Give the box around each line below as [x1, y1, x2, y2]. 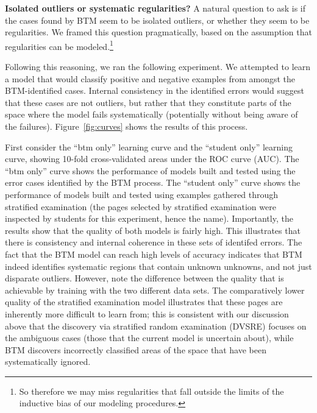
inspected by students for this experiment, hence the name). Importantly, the [5, 212, 293, 225]
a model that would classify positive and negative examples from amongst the [5, 72, 296, 85]
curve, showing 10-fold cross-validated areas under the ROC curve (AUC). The [5, 152, 299, 165]
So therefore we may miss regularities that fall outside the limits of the [19, 384, 284, 397]
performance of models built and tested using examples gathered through [5, 188, 279, 200]
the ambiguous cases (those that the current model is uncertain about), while [5, 331, 294, 344]
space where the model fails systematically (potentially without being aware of [5, 108, 298, 121]
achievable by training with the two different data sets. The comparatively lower [5, 283, 305, 296]
